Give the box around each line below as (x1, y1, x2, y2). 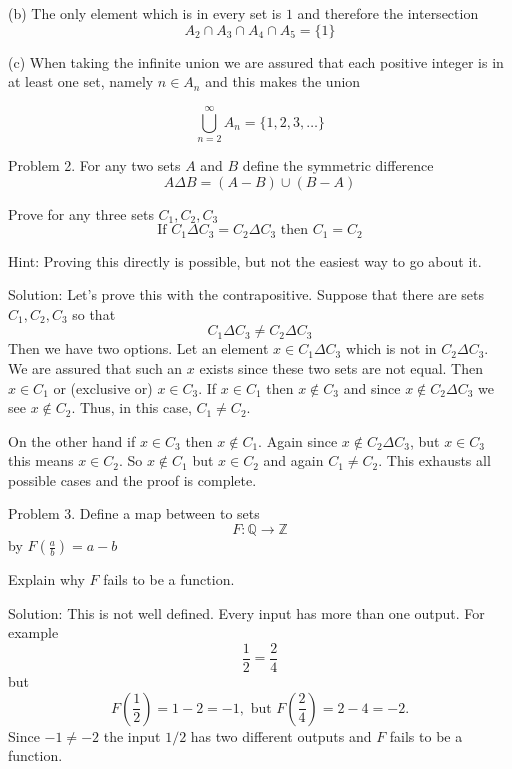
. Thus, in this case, (71, 397, 192, 418)
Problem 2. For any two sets (8, 154, 181, 175)
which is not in (345, 338, 437, 359)
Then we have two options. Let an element (8, 338, 269, 359)
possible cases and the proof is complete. (8, 469, 257, 490)
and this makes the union (205, 71, 361, 92)
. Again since (258, 430, 338, 451)
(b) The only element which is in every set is (8, 3, 282, 23)
